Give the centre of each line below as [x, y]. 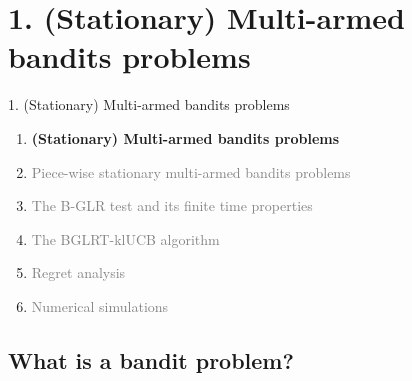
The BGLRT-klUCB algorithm [125, 238]
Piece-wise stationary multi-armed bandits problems [191, 171]
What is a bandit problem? [151, 359]
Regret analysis [78, 272]
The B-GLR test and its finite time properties [172, 205]
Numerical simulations [100, 305]
